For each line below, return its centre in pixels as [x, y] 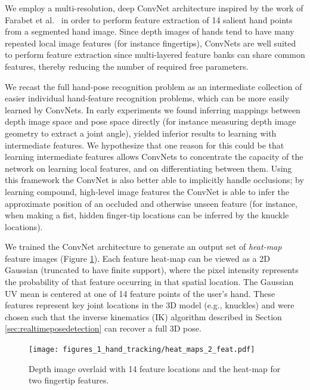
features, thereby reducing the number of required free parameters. [127, 66]
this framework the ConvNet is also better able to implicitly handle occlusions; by [154, 180]
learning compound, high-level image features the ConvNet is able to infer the [147, 191]
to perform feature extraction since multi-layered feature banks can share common [155, 55]
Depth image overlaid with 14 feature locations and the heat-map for [155, 368]
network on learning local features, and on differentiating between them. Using [148, 168]
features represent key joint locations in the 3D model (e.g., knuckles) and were [150, 305]
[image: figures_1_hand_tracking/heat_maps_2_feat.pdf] [142, 350]
